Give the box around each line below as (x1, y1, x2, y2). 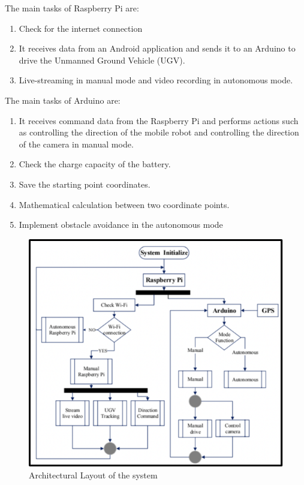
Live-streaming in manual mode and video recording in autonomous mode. (19, 74, 293, 86)
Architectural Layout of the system (29, 468, 158, 481)
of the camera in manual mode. (19, 137, 134, 150)
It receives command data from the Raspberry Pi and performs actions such (19, 114, 299, 126)
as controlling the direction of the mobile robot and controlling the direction (19, 126, 299, 138)
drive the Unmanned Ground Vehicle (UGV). (19, 53, 185, 66)
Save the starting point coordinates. (19, 177, 151, 190)
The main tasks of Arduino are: (5, 94, 121, 106)
